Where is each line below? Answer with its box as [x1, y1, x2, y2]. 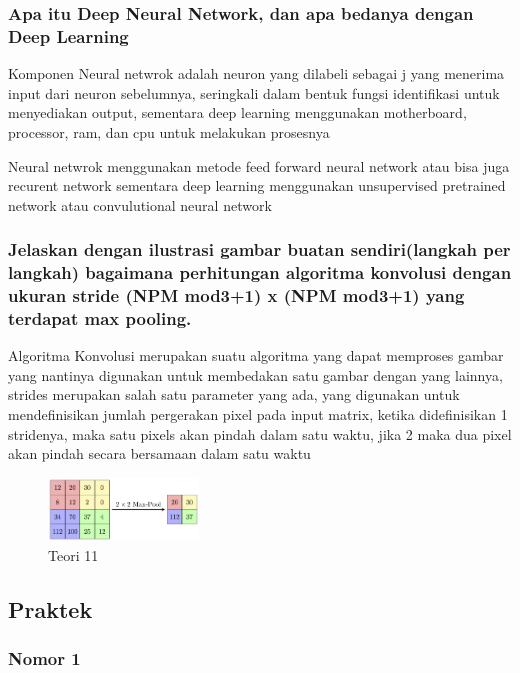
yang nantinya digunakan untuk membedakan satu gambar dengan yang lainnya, [8, 364, 503, 385]
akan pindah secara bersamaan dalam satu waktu [8, 443, 311, 464]
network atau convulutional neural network [8, 194, 272, 215]
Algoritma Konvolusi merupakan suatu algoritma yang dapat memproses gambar [8, 345, 504, 366]
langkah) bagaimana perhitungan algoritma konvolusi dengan [8, 260, 512, 285]
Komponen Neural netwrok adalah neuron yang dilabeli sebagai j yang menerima [8, 63, 505, 84]
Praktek [8, 593, 93, 624]
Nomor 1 [8, 645, 81, 670]
